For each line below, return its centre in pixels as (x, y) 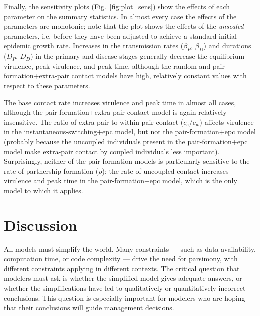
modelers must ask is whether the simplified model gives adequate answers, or (123, 278)
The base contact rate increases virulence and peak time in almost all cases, (120, 102)
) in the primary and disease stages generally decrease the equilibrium (138, 56)
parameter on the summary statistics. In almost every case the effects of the (120, 16)
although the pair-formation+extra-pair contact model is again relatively (115, 112)
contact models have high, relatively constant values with (159, 76)
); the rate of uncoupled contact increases (165, 171)
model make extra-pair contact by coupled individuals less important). (112, 151)
